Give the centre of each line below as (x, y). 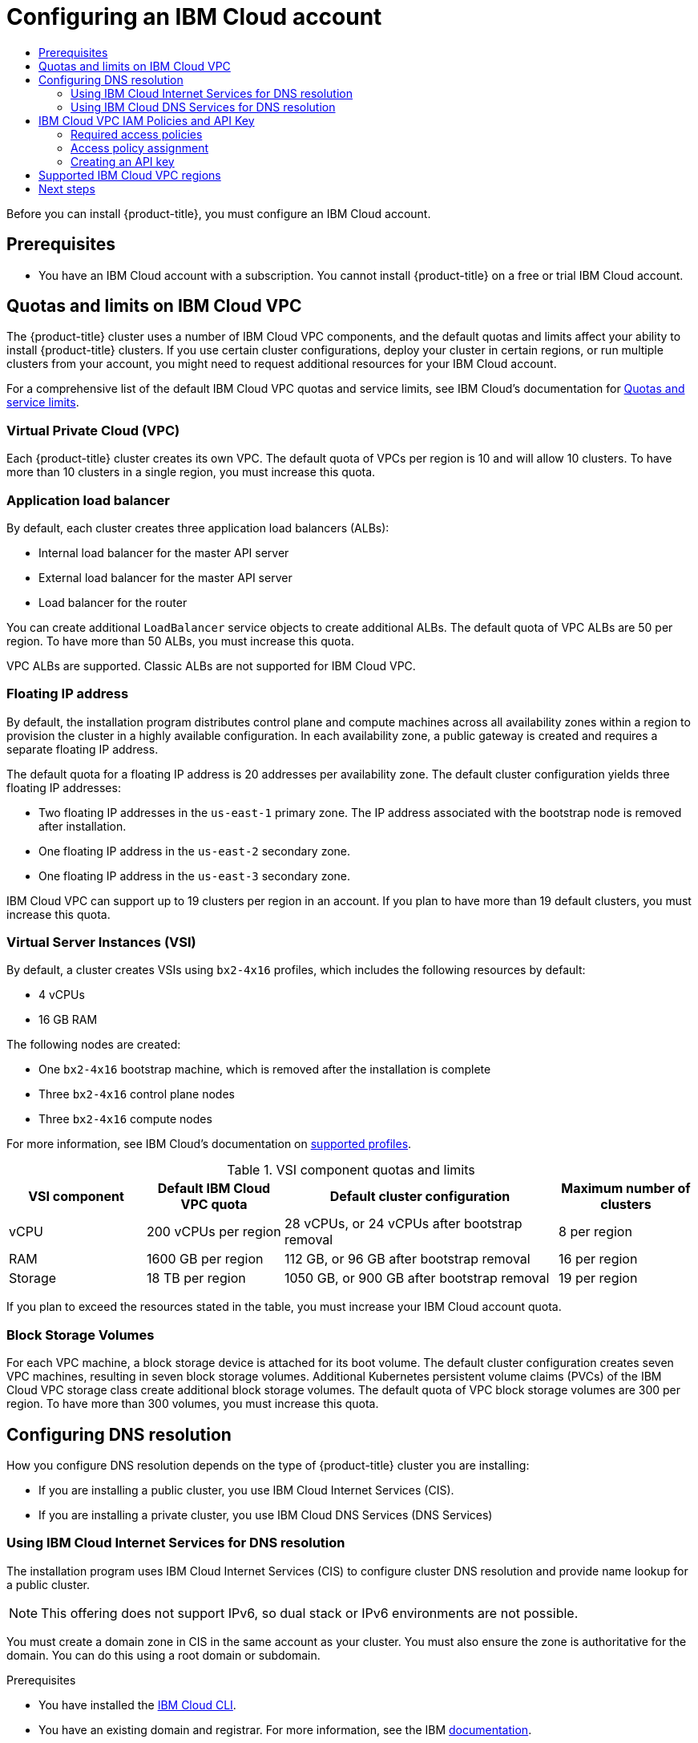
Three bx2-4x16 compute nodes (125, 1119)
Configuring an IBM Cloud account (194, 17)
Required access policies (137, 134)
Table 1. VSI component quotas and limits (351, 1170)
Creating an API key (123, 161)
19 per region (598, 1278)
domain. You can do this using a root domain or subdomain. (163, 1655)
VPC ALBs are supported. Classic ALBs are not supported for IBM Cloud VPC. (211, 665)
